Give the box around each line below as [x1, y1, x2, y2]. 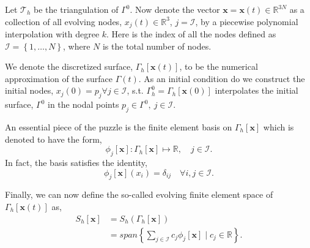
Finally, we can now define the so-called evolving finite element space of [5, 188, 273, 201]
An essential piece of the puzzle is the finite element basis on [5, 121, 232, 133]
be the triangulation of [34, 3, 119, 15]
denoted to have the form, [5, 132, 102, 145]
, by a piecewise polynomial [195, 15, 298, 28]
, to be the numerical [179, 60, 258, 73]
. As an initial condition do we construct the [138, 72, 305, 85]
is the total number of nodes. [102, 39, 212, 52]
